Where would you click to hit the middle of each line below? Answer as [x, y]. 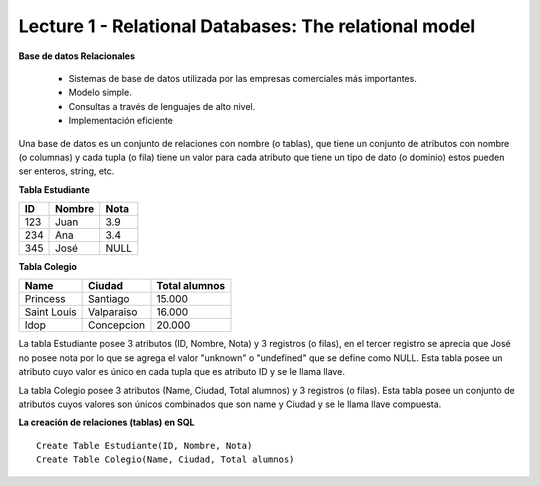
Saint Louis [50, 312]
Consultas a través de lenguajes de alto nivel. [162, 106]
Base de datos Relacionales [76, 56]
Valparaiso [112, 312]
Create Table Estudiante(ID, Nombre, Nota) [144, 445]
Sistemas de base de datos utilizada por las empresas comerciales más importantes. [242, 78]
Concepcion [116, 325]
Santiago [108, 299]
